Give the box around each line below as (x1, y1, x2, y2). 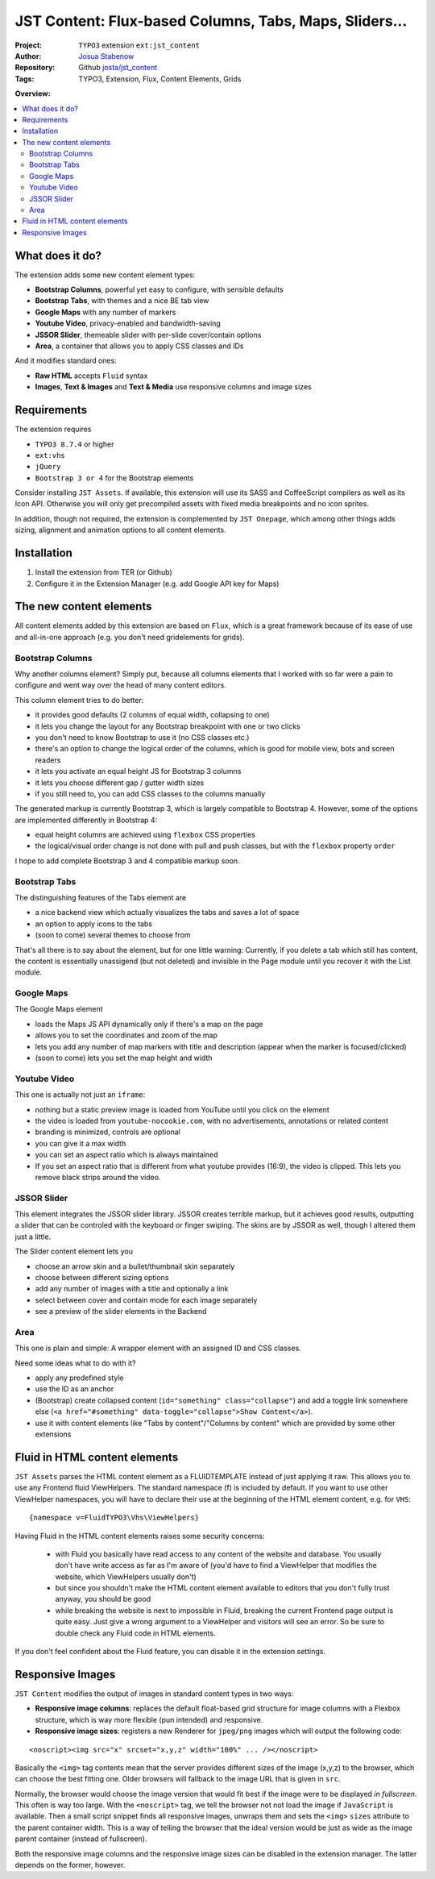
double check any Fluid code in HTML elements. (55, 1628, 216, 1638)
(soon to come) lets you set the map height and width (35, 1053, 213, 1063)
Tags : (14, 73, 35, 84)
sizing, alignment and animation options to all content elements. (14, 525, 226, 535)
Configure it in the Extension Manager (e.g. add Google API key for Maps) (35, 579, 280, 588)
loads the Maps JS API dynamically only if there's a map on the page (35, 1019, 263, 1029)
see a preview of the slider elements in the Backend (35, 1307, 207, 1316)
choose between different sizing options (35, 1273, 169, 1282)
